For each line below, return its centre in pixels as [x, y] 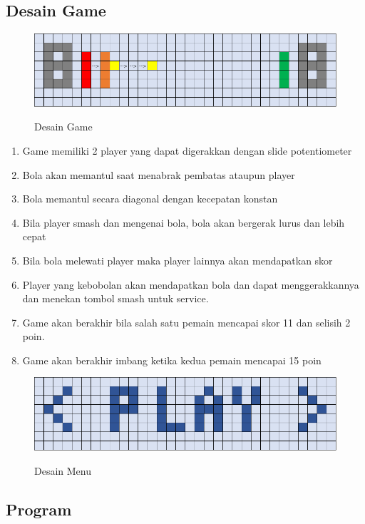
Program [39, 509]
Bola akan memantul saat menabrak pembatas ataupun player [159, 174]
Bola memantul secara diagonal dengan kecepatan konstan [150, 199]
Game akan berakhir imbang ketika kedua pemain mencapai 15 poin [172, 360]
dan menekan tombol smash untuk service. [115, 298]
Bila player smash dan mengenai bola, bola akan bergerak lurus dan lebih [184, 222]
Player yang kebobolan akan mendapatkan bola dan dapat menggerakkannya [191, 284]
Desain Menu [63, 470]
